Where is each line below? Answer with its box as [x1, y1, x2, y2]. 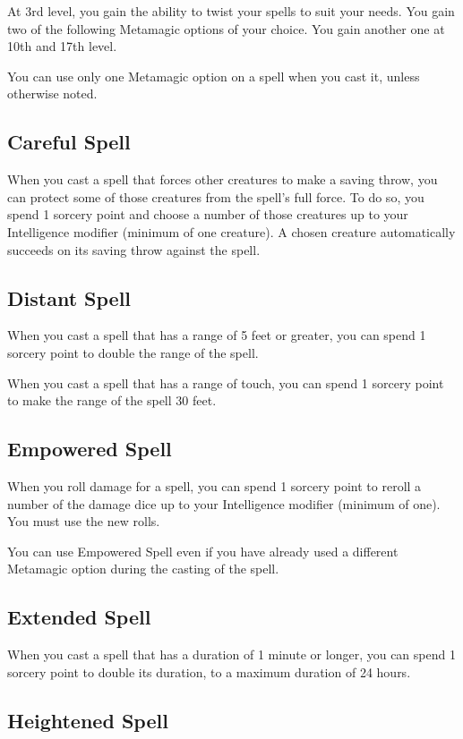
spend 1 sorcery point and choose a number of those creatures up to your [7, 205, 408, 224]
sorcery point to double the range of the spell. [7, 343, 259, 361]
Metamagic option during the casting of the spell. [7, 559, 279, 578]
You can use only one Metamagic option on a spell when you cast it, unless [7, 66, 420, 85]
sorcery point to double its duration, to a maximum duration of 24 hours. [7, 662, 411, 681]
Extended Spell [7, 603, 151, 631]
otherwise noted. [7, 84, 98, 103]
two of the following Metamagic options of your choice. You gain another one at [7, 19, 445, 38]
